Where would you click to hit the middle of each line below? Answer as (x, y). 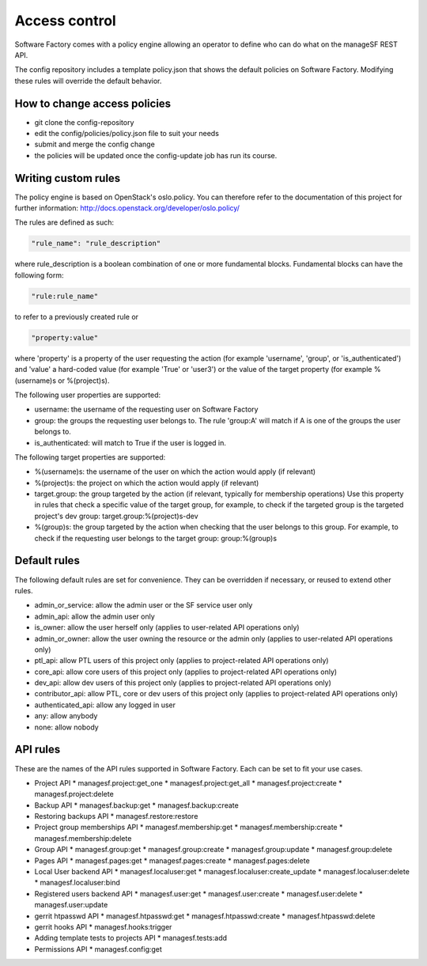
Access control (65, 21)
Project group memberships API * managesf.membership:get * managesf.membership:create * (189, 828)
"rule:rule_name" (65, 296)
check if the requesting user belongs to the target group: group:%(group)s (155, 538)
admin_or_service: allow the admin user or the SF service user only (144, 605)
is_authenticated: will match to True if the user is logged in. (130, 442)
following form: (39, 275)
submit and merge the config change (95, 144)
